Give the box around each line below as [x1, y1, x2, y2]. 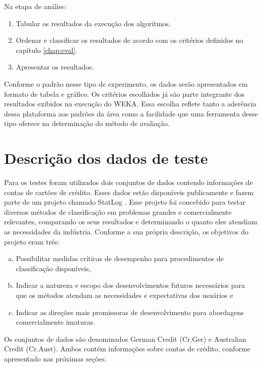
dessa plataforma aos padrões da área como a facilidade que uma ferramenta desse [4, 108, 258, 118]
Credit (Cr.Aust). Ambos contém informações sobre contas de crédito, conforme [4, 343, 251, 354]
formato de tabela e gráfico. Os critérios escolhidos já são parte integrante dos [4, 88, 245, 99]
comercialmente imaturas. [16, 317, 95, 327]
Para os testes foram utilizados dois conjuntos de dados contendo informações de [4, 177, 253, 188]
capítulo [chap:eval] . [16, 44, 78, 55]
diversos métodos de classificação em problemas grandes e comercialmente [4, 206, 232, 217]
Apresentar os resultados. [16, 62, 94, 72]
